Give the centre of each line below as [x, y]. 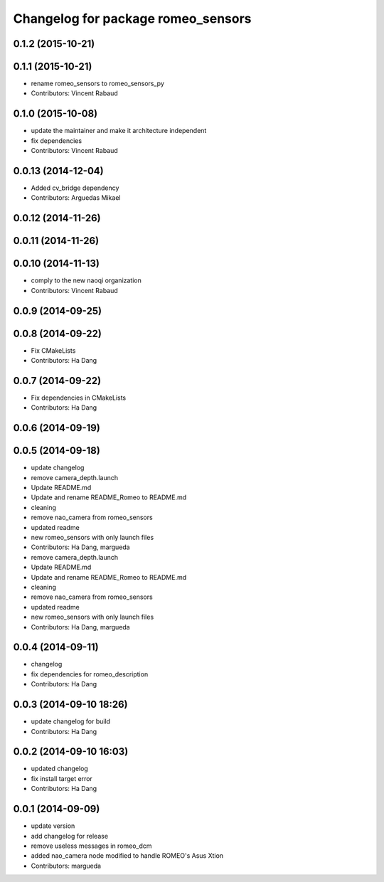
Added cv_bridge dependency [75, 188]
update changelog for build [70, 721]
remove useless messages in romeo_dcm [91, 846]
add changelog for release [70, 836]
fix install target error [62, 778]
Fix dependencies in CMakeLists [79, 398]
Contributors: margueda [66, 866]
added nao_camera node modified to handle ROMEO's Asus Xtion [127, 856]
